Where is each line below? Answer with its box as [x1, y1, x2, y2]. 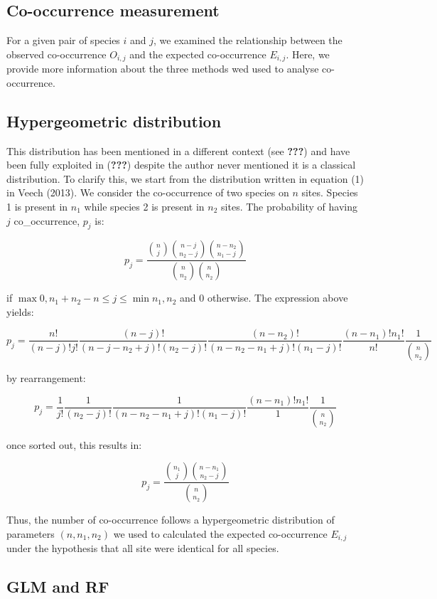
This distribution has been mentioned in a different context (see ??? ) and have [6, 143, 350, 158]
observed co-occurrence [6, 46, 107, 61]
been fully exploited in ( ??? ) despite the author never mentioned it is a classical [6, 157, 356, 172]
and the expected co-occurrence [129, 46, 266, 61]
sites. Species [301, 185, 358, 200]
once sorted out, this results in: [6, 437, 142, 452]
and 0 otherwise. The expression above [180, 290, 348, 305]
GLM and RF [6, 576, 109, 598]
